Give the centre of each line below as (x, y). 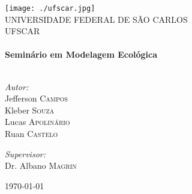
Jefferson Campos (37, 98)
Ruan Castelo (31, 133)
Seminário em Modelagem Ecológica (81, 54)
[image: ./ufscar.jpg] (50, 8)
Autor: (17, 86)
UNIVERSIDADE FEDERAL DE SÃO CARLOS (96, 19)
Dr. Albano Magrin (41, 165)
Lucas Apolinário (37, 122)
